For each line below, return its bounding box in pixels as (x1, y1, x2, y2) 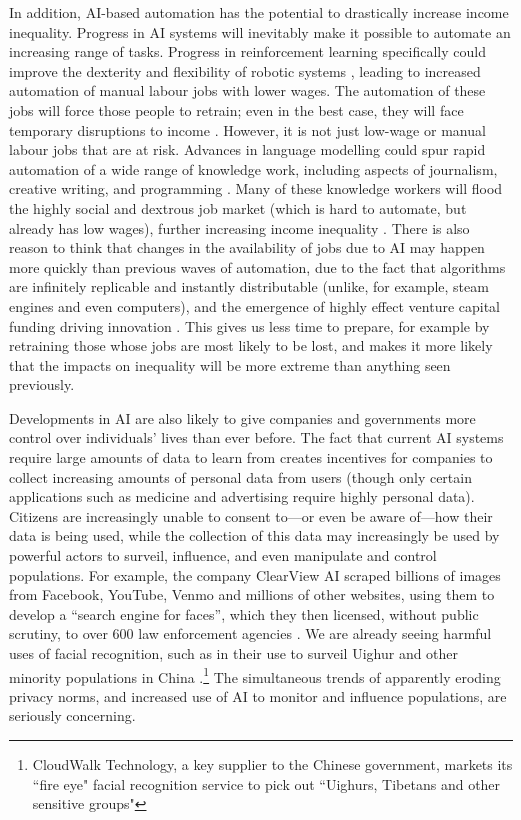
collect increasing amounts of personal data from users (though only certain (9, 466, 472, 487)
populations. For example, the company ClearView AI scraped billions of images (9, 564, 501, 585)
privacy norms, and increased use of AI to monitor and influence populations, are (9, 685, 507, 706)
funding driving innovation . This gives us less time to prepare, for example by (9, 315, 490, 336)
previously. (9, 374, 75, 395)
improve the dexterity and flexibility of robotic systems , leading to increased (9, 60, 481, 81)
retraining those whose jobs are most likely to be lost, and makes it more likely (9, 335, 493, 356)
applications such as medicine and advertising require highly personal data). (9, 486, 475, 507)
